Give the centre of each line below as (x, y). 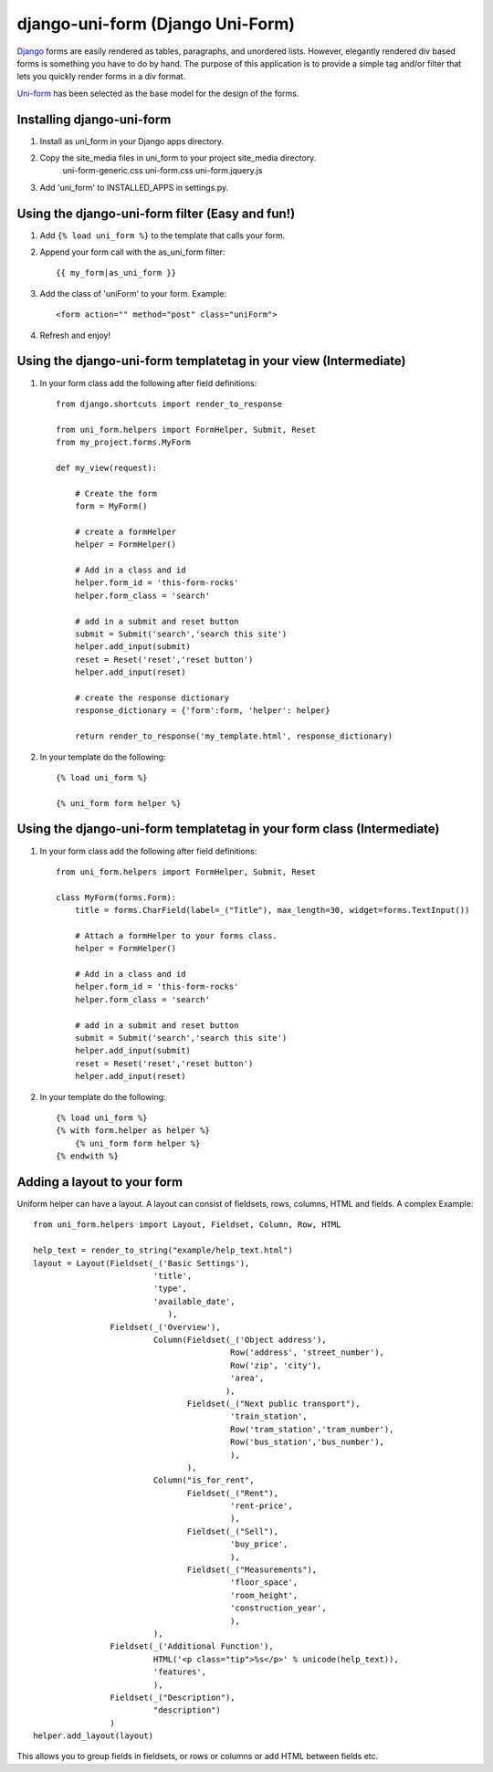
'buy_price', (259, 1544)
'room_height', (264, 1595)
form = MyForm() (111, 506)
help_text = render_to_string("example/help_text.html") (163, 1250)
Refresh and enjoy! (75, 335)
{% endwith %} (87, 1156)
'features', (180, 1672)
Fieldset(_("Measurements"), (252, 1570)
